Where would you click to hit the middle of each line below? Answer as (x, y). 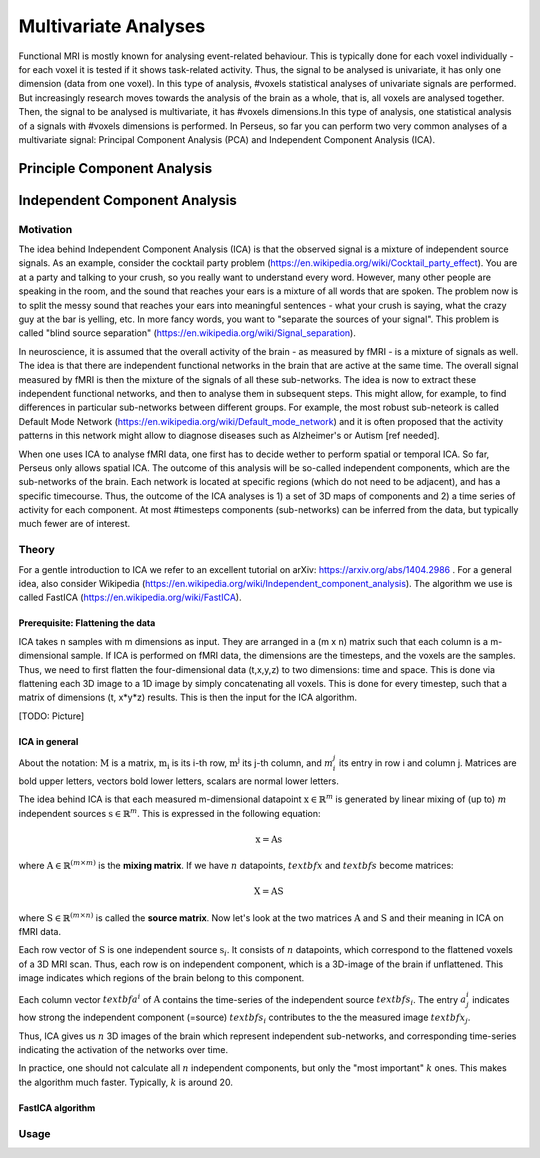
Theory (36, 550)
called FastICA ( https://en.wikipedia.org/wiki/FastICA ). (130, 597)
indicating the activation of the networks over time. (123, 1049)
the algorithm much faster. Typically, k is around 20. (126, 1082)
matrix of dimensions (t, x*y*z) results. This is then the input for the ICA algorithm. (188, 697)
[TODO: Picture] (51, 716)
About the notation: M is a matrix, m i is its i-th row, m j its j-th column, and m (176, 763)
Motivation (45, 229)
